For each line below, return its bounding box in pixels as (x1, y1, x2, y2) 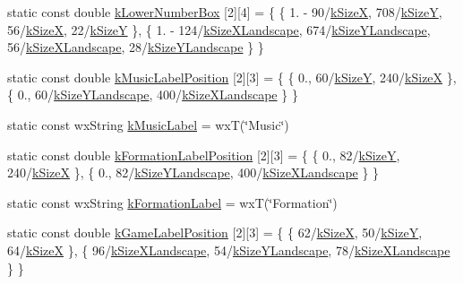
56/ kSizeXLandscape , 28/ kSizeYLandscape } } (7, 38, 264, 56)
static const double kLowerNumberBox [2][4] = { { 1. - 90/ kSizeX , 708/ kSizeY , (7, 3, 442, 21)
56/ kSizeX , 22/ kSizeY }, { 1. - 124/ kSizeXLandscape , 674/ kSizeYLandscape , (7, 20, 431, 39)
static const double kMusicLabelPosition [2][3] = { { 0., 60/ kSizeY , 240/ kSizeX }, (7, 67, 457, 86)
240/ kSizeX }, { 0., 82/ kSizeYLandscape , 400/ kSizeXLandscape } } (7, 163, 380, 182)
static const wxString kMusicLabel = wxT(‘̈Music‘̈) (7, 115, 289, 133)
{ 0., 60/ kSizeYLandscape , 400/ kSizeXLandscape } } (7, 85, 298, 104)
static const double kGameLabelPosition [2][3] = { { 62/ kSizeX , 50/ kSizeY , (7, 223, 423, 242)
